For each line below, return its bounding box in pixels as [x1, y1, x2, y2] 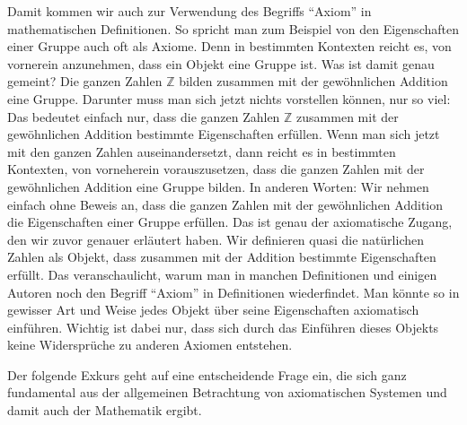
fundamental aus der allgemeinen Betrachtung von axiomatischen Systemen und [7, 383, 447, 402]
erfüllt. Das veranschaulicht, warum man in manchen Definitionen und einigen [7, 265, 437, 283]
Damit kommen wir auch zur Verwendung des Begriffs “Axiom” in [7, 2, 372, 20]
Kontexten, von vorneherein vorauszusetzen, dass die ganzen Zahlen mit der [7, 160, 425, 178]
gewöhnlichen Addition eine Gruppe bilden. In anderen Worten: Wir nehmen [7, 177, 429, 195]
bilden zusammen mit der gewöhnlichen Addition [179, 72, 448, 91]
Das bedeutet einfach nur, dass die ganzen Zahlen [7, 107, 280, 126]
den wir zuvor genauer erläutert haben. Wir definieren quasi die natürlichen [7, 230, 425, 248]
